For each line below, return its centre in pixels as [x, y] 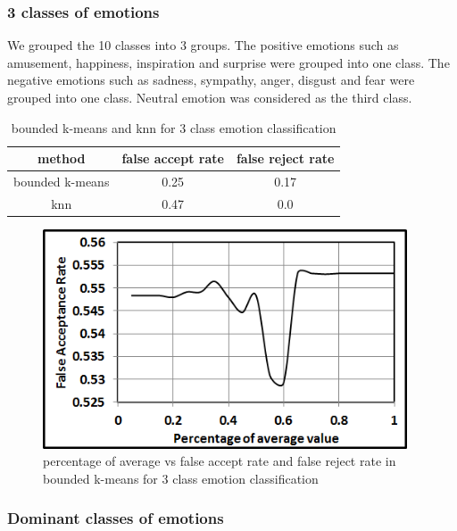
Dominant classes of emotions [116, 518]
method [61, 158]
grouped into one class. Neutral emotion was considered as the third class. [210, 97]
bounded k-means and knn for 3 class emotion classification [174, 127]
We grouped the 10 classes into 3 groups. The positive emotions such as [203, 45]
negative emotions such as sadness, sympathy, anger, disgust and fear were [211, 80]
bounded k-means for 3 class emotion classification [181, 478]
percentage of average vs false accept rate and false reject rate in [220, 461]
